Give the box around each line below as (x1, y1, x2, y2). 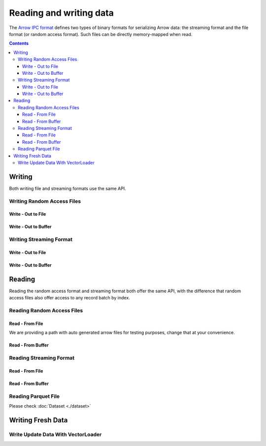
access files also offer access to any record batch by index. (9, 295, 130, 301)
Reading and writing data (9, 7, 114, 18)
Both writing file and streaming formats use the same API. (9, 185, 126, 191)
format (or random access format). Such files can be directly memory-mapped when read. (9, 31, 193, 37)
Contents (9, 40, 29, 46)
